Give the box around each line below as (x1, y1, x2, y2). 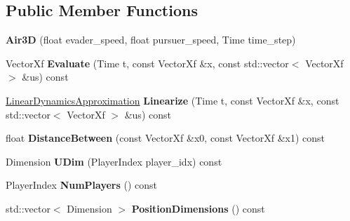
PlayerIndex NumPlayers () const (6, 178, 158, 192)
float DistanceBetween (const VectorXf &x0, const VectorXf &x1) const (6, 130, 325, 145)
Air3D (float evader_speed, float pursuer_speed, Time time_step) (6, 32, 296, 47)
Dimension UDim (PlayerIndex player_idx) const (6, 154, 222, 168)
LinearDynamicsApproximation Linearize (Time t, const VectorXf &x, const (6, 93, 339, 107)
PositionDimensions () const (131, 201, 265, 215)
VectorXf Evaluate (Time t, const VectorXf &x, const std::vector (6, 55, 289, 70)
